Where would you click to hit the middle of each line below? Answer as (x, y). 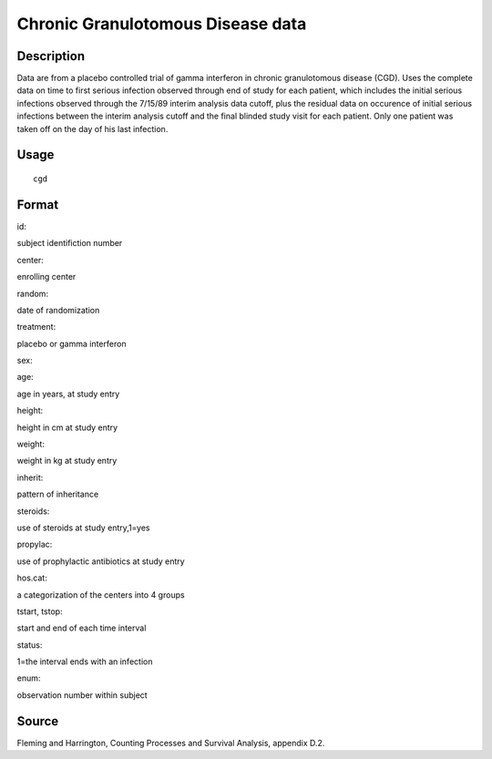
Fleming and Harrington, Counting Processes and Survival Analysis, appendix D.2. (171, 743)
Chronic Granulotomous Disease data (162, 24)
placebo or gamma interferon (72, 344)
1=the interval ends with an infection (85, 662)
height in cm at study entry (67, 427)
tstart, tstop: (40, 611)
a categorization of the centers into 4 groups (101, 595)
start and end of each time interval (82, 628)
